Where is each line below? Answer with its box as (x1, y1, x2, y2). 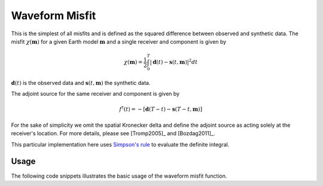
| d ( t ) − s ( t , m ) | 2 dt (150, 57, 198, 66)
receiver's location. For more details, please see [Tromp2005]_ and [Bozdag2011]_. (11, 130, 215, 137)
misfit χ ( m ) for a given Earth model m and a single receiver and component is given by (11, 38, 227, 45)
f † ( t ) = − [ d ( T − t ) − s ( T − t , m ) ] (119, 105, 203, 113)
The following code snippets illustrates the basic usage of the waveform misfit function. (11, 172, 227, 179)
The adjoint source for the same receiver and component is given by (11, 90, 179, 97)
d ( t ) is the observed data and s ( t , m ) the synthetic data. (11, 79, 151, 86)
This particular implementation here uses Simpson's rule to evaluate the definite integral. (11, 141, 230, 148)
